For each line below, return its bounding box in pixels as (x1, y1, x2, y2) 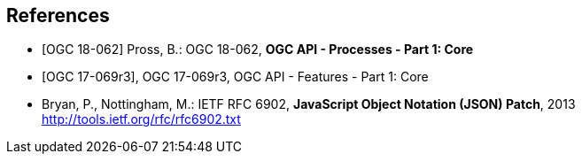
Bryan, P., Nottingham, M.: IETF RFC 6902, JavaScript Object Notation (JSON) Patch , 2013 (42, 96, 576, 112)
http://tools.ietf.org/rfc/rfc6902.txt (42, 111, 241, 127)
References (6, 4, 110, 27)
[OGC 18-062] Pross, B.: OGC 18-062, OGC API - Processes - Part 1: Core (42, 42, 474, 57)
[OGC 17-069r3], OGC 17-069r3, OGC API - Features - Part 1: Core (42, 69, 429, 85)
